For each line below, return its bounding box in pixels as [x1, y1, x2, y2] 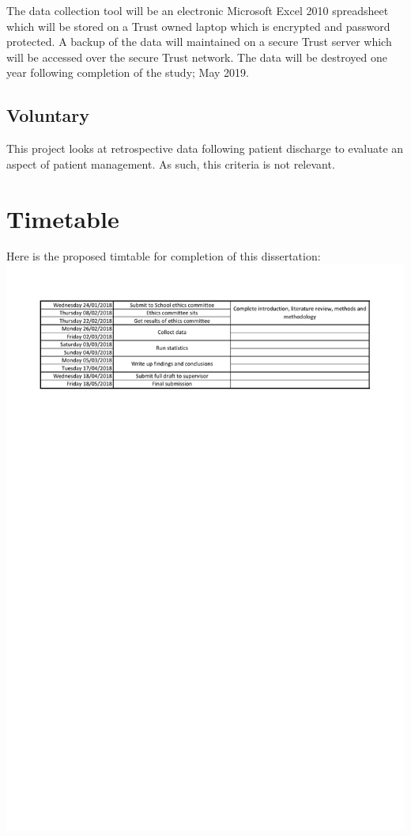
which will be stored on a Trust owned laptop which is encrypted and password [6, 17, 390, 34]
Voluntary [6, 103, 89, 127]
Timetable [6, 202, 119, 234]
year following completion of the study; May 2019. [6, 64, 249, 81]
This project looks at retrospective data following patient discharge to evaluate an [6, 140, 404, 157]
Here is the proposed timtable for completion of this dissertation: [6, 248, 321, 264]
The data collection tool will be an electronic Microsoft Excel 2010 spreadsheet [6, 2, 389, 18]
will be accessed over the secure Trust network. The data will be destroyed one [6, 48, 387, 65]
